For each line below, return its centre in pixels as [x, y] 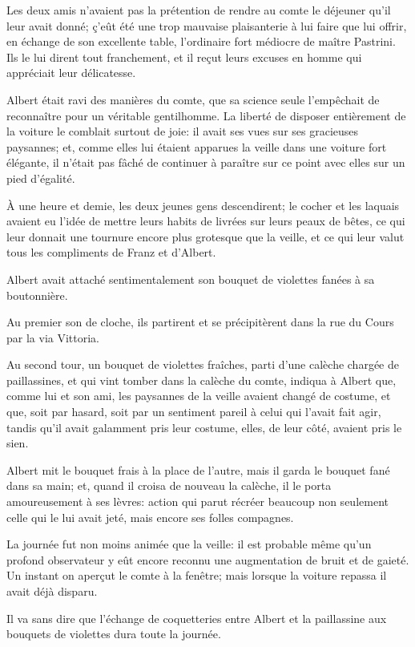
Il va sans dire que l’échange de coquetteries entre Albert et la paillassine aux [197, 618]
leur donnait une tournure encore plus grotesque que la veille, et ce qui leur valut [205, 236]
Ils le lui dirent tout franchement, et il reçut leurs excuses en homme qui [184, 57]
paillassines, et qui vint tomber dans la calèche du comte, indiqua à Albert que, [201, 380]
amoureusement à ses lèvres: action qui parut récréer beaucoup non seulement [197, 501]
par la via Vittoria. [53, 337]
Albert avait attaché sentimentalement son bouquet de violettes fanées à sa [191, 279]
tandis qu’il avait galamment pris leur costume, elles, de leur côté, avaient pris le [204, 427]
